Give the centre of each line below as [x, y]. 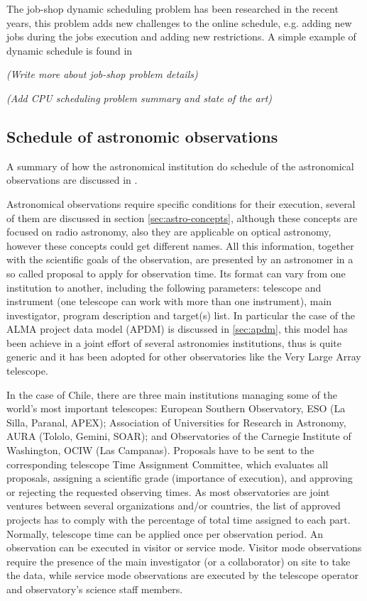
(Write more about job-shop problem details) [102, 74]
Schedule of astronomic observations [142, 136]
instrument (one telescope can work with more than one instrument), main [169, 301]
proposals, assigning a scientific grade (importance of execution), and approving [180, 478]
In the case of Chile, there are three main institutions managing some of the [172, 394]
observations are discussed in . [72, 180]
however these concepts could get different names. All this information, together [180, 245]
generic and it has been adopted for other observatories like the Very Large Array [184, 357]
